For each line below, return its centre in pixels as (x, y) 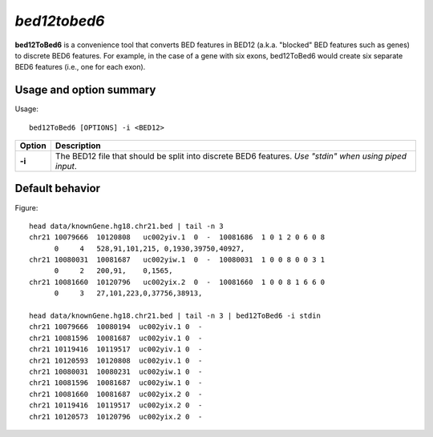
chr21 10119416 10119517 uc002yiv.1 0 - (116, 349)
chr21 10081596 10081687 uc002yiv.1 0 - (116, 338)
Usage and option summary (85, 90)
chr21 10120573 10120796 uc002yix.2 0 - (116, 417)
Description (78, 146)
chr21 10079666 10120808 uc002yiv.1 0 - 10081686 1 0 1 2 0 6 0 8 (177, 237)
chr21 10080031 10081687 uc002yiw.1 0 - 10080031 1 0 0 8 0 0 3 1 (177, 260)
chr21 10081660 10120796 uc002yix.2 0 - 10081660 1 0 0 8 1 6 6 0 (177, 282)
